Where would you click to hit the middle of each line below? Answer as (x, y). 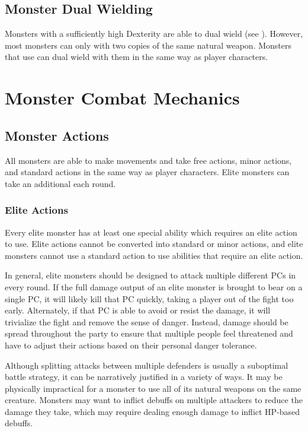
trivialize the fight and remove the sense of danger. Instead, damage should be (147, 321)
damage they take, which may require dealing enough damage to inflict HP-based (153, 411)
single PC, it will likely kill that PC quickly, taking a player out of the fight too (149, 298)
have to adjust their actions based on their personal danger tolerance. (131, 345)
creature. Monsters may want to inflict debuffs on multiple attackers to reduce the (154, 400)
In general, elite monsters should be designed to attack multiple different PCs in (150, 275)
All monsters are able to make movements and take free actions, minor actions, (148, 160)
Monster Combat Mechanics (122, 98)
